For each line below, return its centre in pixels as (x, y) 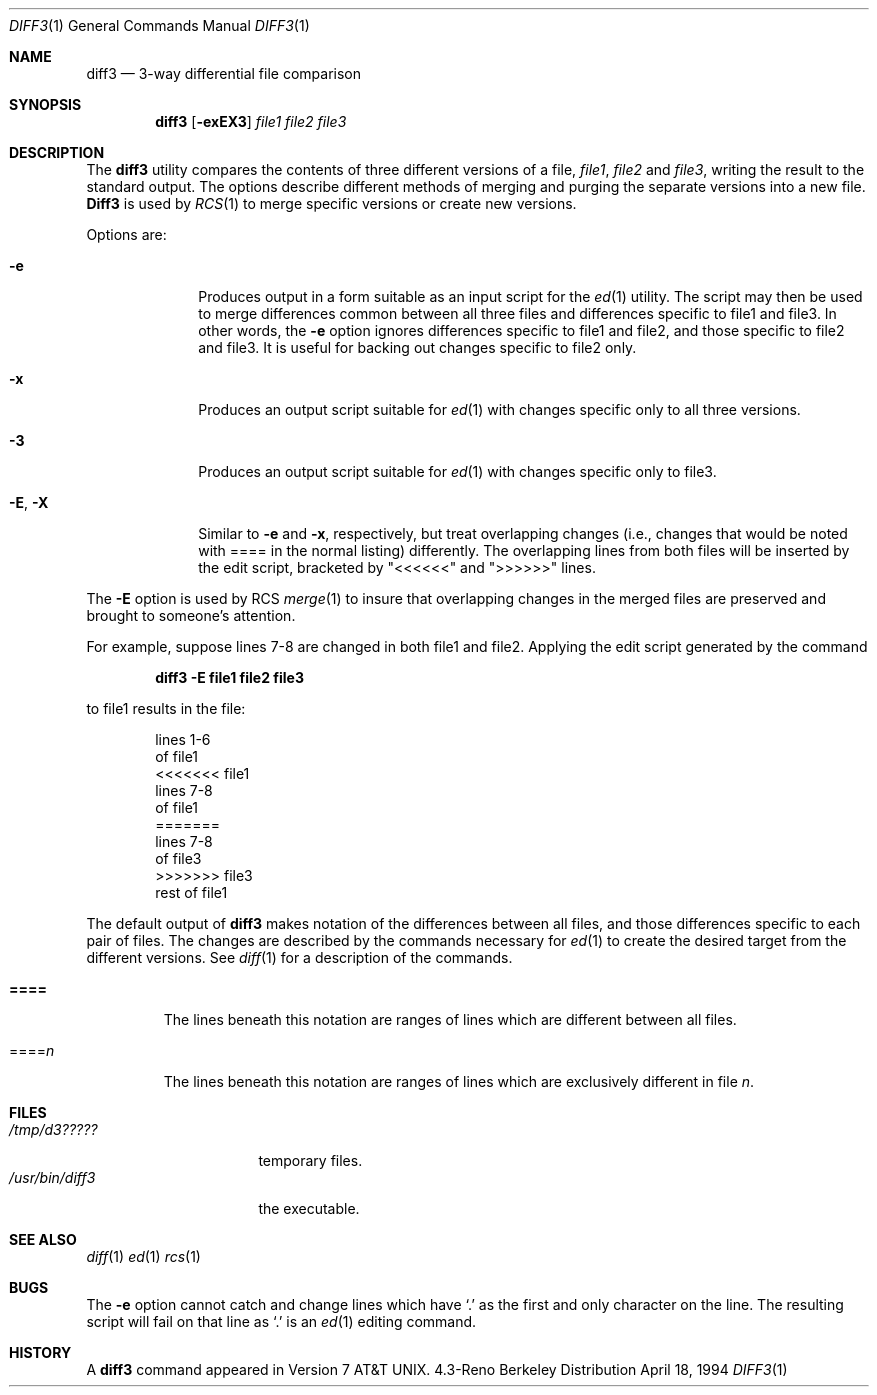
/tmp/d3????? (53, 1129)
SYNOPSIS (45, 104)
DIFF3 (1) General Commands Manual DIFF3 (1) (159, 25)
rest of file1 (191, 892)
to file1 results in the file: (166, 708)
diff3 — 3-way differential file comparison (224, 73)
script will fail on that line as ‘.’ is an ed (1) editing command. (281, 1321)
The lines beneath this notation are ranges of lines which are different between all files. (450, 1019)
